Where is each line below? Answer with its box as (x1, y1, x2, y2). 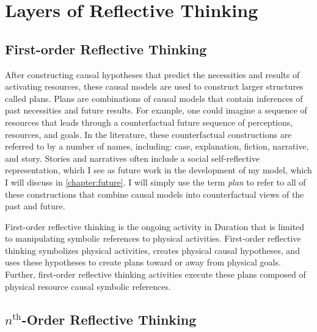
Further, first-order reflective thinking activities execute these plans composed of (5, 268, 306, 281)
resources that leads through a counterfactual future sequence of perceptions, (5, 115, 293, 128)
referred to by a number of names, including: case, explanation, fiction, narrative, (5, 140, 309, 153)
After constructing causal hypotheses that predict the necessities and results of (5, 68, 300, 81)
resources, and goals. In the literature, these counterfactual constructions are (5, 128, 292, 140)
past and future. (5, 200, 65, 212)
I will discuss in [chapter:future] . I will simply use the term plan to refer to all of (5, 175, 306, 188)
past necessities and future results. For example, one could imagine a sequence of (5, 104, 307, 117)
